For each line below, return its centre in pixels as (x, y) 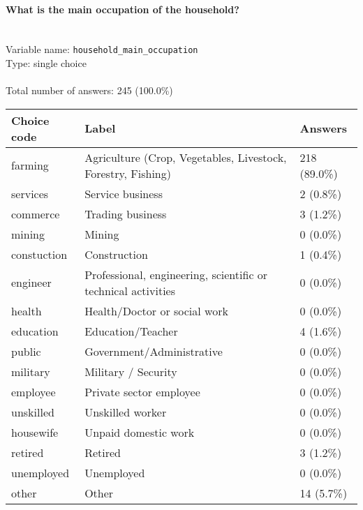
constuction (39, 254)
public (26, 351)
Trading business (126, 213)
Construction (116, 254)
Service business (124, 193)
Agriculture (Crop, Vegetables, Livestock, (186, 157)
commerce (36, 213)
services (30, 193)
